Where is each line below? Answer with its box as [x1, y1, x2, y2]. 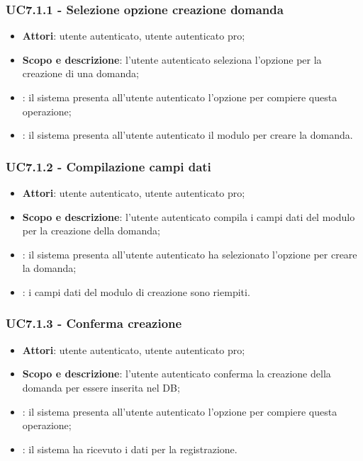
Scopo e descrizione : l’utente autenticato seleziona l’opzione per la [22, 52, 322, 67]
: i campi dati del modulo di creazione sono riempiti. [22, 284, 250, 299]
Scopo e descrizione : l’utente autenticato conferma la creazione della [22, 366, 331, 381]
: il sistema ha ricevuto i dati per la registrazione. [22, 441, 238, 456]
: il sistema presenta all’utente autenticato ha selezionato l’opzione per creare [22, 246, 357, 261]
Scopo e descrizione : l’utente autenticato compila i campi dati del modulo [22, 209, 355, 224]
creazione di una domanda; [22, 66, 139, 81]
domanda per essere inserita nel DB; [22, 380, 180, 394]
